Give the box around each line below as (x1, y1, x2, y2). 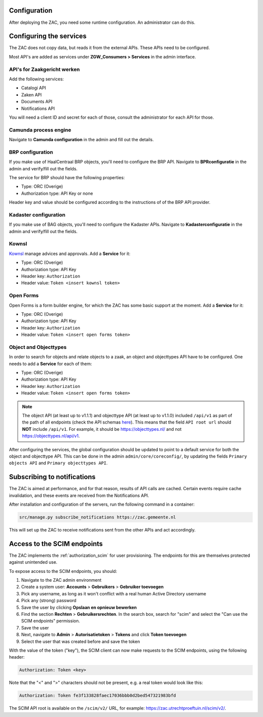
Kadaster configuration (9, 211, 66, 218)
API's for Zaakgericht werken (9, 66, 80, 73)
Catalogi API (21, 85, 46, 91)
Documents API (21, 99, 53, 105)
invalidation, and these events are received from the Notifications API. (9, 492, 150, 498)
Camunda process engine (9, 127, 72, 133)
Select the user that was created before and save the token (21, 638, 140, 644)
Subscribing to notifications (9, 473, 96, 481)
